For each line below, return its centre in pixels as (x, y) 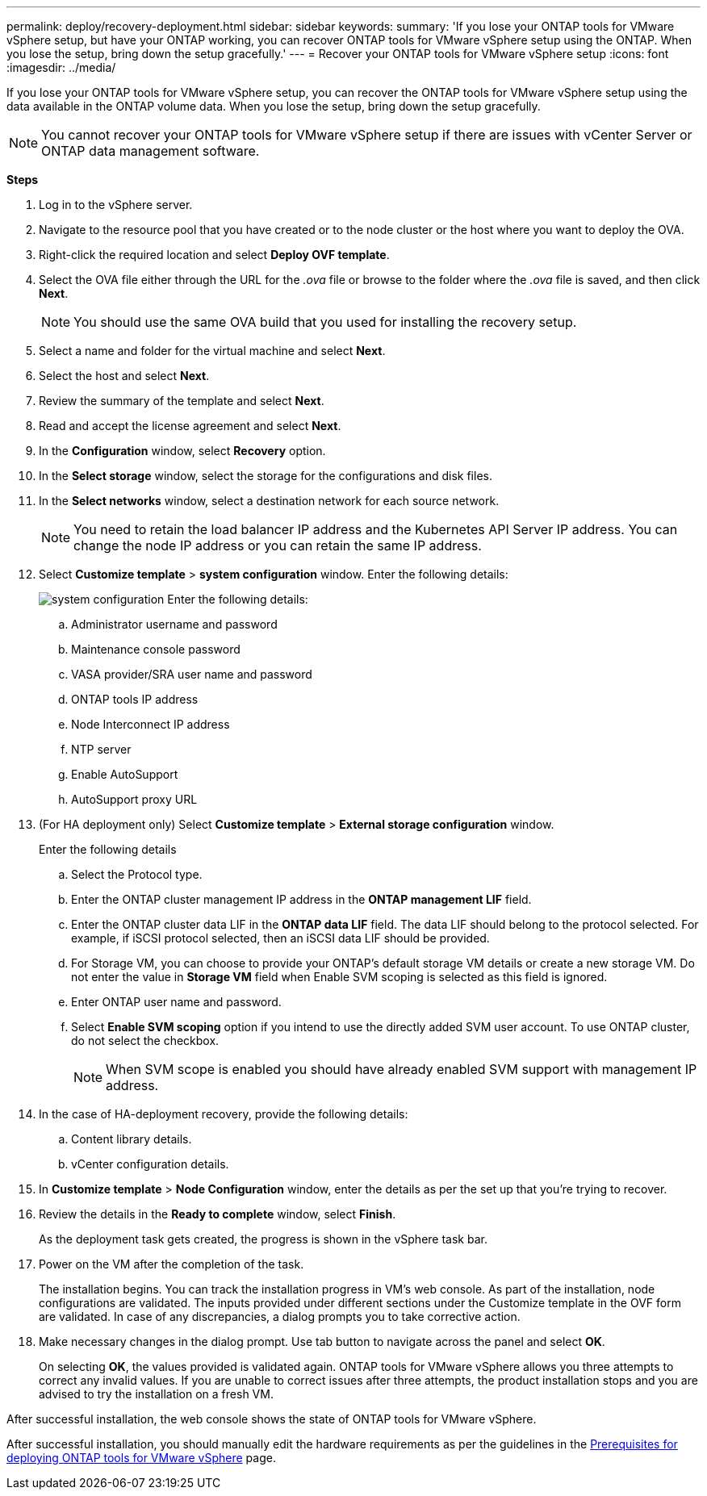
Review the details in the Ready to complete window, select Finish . (218, 1214)
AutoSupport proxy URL (134, 799)
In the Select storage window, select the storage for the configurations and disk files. (266, 476)
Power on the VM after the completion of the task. (172, 1264)
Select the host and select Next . (124, 376)
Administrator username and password (174, 624)
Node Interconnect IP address (151, 724)
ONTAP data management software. (151, 151)
